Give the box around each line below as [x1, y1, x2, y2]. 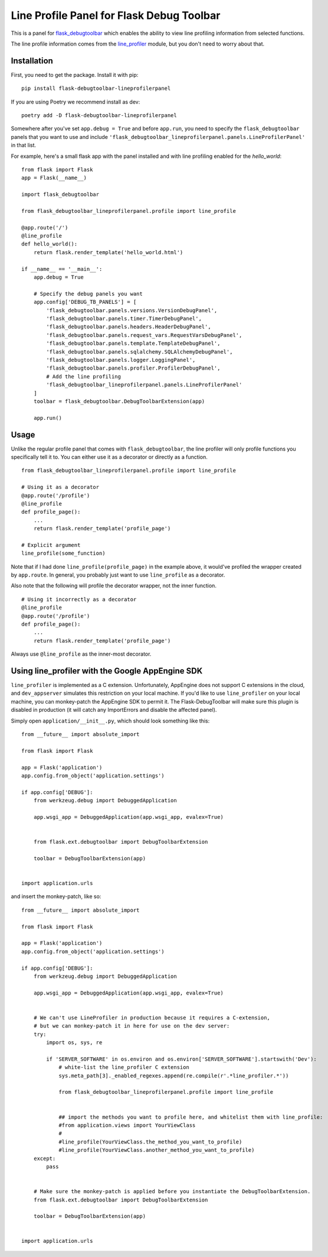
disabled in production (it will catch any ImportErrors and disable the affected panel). [11, 707, 217, 714]
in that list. [11, 142, 37, 149]
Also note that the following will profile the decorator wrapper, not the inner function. [11, 582, 217, 589]
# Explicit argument [21, 542, 81, 548]
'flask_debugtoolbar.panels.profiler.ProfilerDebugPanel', [46, 365, 221, 372]
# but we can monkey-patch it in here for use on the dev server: [33, 1023, 230, 1029]
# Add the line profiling [46, 373, 121, 380]
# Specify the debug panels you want [33, 290, 143, 297]
